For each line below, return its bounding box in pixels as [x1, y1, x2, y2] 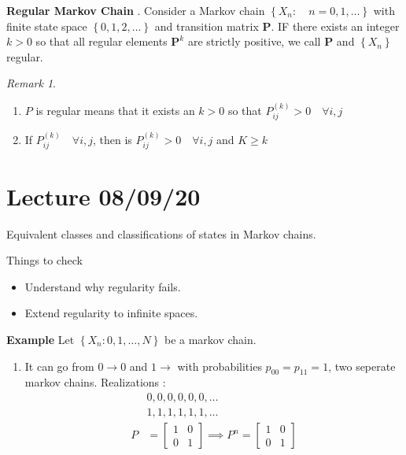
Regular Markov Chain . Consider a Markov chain [6, 2, 265, 18]
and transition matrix [154, 17, 259, 34]
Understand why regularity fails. [24, 278, 181, 294]
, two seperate [328, 357, 396, 374]
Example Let [6, 331, 75, 347]
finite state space [6, 17, 87, 34]
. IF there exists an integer [271, 17, 400, 34]
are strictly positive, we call [187, 33, 321, 50]
